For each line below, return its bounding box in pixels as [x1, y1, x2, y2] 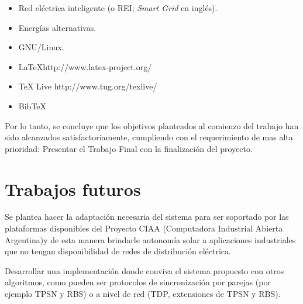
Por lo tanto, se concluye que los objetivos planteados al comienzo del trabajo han [5, 119, 299, 132]
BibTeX [18, 99, 47, 112]
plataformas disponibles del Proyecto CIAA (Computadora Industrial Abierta [5, 222, 283, 234]
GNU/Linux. [18, 41, 64, 53]
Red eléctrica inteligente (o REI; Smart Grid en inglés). [18, 2, 218, 13]
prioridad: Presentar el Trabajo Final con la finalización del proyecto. [5, 142, 253, 154]
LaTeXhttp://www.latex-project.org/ [18, 60, 152, 72]
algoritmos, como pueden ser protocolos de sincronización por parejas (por [5, 276, 271, 288]
